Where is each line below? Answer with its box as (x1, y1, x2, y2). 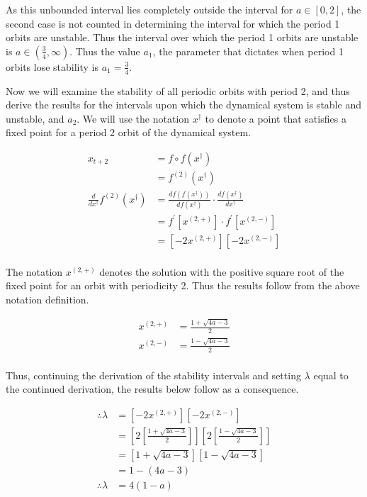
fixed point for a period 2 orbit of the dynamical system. (6, 125, 252, 140)
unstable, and (6, 111, 64, 125)
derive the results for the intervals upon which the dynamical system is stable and (6, 97, 361, 112)
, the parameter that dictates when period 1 (152, 43, 344, 58)
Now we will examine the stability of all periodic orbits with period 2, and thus (6, 83, 350, 98)
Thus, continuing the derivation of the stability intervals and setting (6, 367, 301, 382)
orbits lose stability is (6, 59, 99, 74)
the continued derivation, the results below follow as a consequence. (6, 381, 299, 396)
